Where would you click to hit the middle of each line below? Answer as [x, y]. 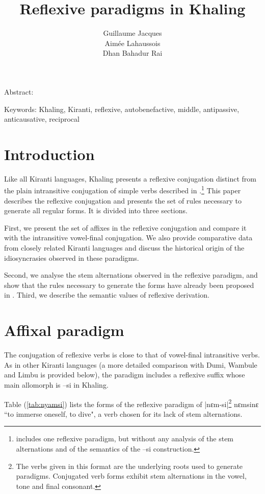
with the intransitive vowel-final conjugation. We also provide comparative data [128, 238]
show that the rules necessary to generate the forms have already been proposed [129, 285]
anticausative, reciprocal [42, 119]
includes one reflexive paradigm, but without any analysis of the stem [125, 439]
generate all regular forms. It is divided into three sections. [96, 210]
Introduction [49, 154]
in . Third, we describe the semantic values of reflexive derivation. [107, 295]
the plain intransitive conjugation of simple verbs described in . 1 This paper [123, 190]
